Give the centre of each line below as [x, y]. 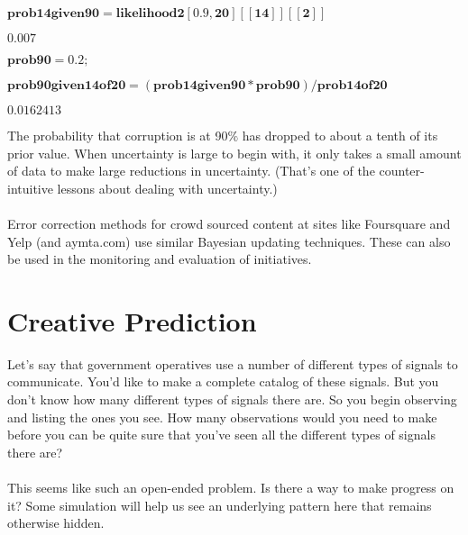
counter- [402, 171]
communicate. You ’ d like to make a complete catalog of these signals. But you [223, 381]
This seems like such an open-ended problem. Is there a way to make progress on [231, 488]
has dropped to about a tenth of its [340, 135]
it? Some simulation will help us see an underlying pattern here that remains [220, 505]
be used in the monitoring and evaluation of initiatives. [160, 259]
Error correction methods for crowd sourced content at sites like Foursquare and [229, 223]
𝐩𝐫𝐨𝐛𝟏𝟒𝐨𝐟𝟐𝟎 [352, 86]
